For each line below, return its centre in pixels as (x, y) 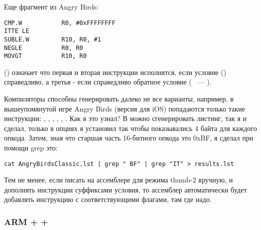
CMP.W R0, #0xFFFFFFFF (60, 23)
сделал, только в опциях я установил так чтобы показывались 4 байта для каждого (130, 128)
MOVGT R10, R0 (45, 56)
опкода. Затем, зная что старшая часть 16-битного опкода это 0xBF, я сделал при (129, 138)
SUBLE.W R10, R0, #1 (53, 39)
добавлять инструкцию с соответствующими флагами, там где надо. (108, 199)
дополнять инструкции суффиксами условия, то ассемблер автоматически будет (125, 189)
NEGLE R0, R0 (44, 48)
